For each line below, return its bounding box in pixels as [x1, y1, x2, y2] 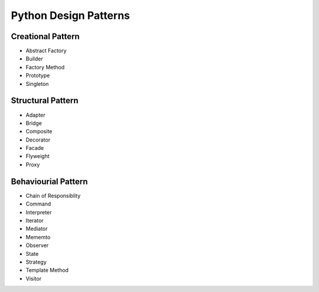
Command [25, 200, 51, 207]
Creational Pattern [11, 31, 80, 41]
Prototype [25, 72, 50, 79]
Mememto [25, 233, 51, 240]
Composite [25, 128, 53, 135]
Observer [25, 242, 49, 249]
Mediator [25, 225, 48, 232]
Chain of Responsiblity [25, 192, 81, 199]
